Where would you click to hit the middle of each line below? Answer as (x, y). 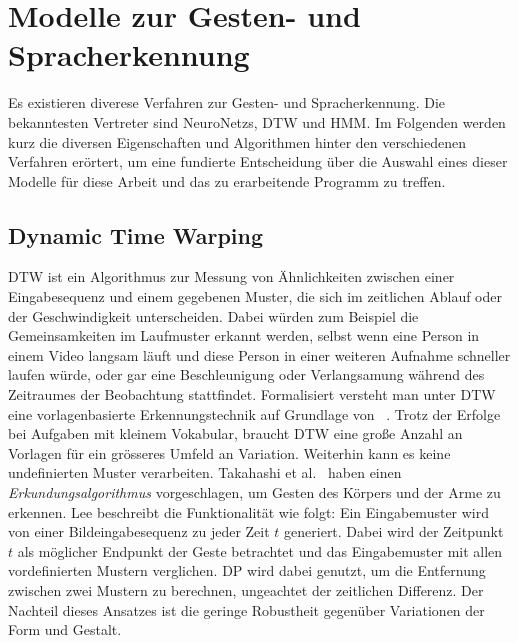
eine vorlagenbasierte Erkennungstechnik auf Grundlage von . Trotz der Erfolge (254, 413)
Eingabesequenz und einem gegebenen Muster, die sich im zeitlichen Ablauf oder (255, 296)
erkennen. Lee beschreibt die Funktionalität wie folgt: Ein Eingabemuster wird (249, 511)
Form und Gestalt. (65, 629)
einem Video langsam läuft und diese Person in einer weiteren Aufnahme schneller (259, 354)
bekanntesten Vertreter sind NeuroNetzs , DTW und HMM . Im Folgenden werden (257, 121)
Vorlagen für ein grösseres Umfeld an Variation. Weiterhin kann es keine (229, 452)
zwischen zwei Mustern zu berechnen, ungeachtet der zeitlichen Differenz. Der (246, 589)
